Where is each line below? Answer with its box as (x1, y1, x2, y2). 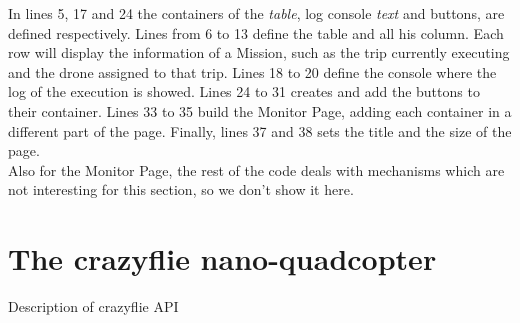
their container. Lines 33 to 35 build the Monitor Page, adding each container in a (8, 100, 512, 121)
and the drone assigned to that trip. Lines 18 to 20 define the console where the (8, 61, 497, 82)
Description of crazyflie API (8, 296, 179, 317)
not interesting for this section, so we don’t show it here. (8, 179, 354, 200)
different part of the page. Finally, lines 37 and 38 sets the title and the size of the (8, 120, 512, 141)
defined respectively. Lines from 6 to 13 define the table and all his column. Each (8, 22, 504, 43)
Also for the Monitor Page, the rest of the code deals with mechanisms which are (8, 159, 505, 180)
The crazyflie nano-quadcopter (8, 238, 437, 279)
